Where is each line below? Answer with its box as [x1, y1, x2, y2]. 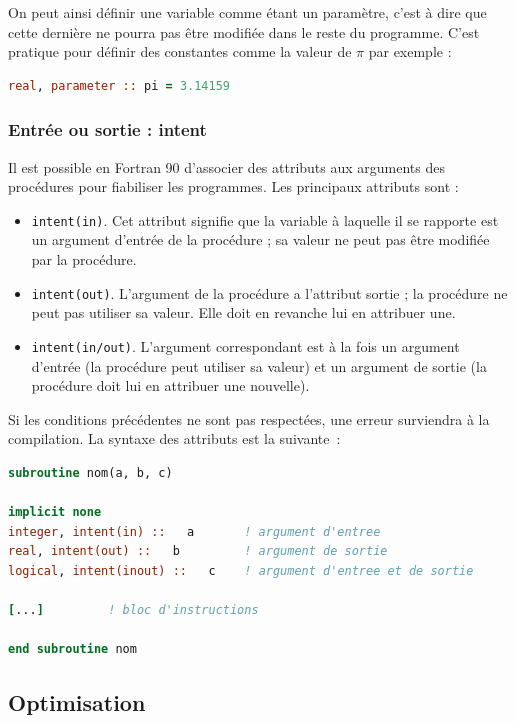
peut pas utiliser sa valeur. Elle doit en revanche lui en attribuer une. [31, 302, 456, 323]
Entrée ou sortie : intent [8, 117, 207, 142]
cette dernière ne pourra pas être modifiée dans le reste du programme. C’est [8, 21, 480, 42]
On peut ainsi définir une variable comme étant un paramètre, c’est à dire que [8, 2, 487, 22]
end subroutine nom [8, 642, 137, 657]
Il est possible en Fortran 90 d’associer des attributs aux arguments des [8, 156, 446, 177]
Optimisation [8, 687, 146, 718]
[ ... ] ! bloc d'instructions [8, 603, 259, 618]
